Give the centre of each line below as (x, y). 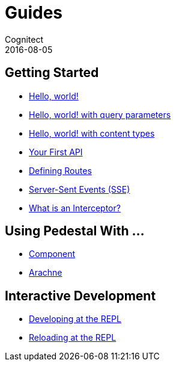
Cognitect (24, 39)
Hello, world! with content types (92, 133)
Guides (34, 13)
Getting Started (52, 73)
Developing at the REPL (75, 319)
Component (52, 254)
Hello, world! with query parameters (100, 114)
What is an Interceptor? (75, 208)
